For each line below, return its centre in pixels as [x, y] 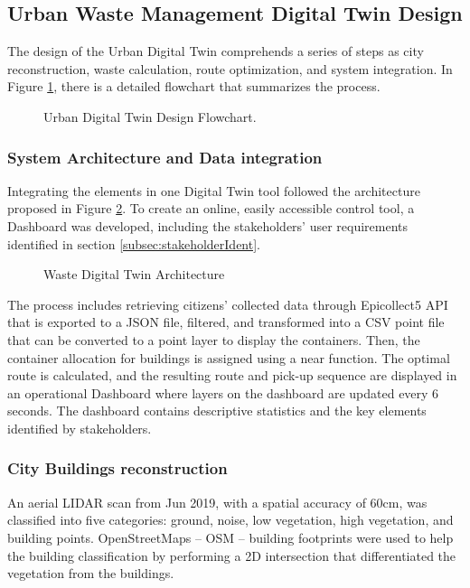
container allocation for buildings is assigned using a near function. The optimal [229, 357]
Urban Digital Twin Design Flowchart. [150, 116]
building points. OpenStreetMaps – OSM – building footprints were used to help [230, 537]
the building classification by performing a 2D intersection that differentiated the [232, 555]
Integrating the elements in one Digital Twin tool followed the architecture [214, 190]
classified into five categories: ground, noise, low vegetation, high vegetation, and [230, 520]
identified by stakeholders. [80, 428]
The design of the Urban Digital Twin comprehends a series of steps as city [216, 51]
